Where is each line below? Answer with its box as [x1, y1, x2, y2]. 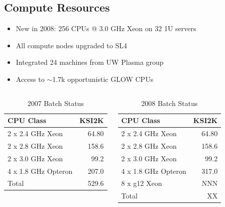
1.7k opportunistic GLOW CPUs [52, 73, 154, 84]
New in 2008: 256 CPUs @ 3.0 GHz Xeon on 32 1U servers [16, 23, 196, 34]
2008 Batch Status [141, 97, 198, 108]
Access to [16, 73, 45, 84]
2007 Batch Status [27, 97, 84, 108]
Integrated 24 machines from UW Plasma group [16, 57, 164, 67]
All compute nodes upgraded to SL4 [16, 40, 128, 50]
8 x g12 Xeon [121, 178, 162, 188]
